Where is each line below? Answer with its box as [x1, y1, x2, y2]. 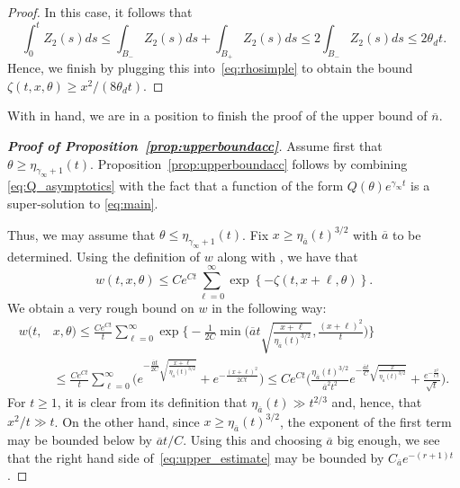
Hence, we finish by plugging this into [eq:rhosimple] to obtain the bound [7, 58, 413, 77]
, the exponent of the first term [280, 412, 452, 430]
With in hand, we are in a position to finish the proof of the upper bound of [7, 106, 428, 125]
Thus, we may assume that [7, 225, 156, 244]
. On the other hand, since [54, 412, 200, 430]
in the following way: [212, 297, 327, 316]
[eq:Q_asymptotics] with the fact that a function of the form [7, 176, 344, 195]
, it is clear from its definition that [57, 393, 248, 412]
